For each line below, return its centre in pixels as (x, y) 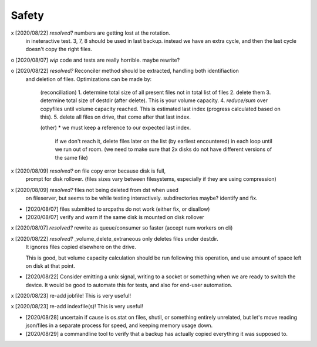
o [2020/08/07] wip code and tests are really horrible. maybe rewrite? (95, 60)
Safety (27, 15)
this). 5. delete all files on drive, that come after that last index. (115, 117)
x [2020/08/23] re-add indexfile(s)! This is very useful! (77, 306)
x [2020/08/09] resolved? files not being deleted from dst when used (95, 190)
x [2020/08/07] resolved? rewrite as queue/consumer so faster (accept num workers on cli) (122, 228)
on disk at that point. (50, 266)
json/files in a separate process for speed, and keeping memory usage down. (119, 325)
